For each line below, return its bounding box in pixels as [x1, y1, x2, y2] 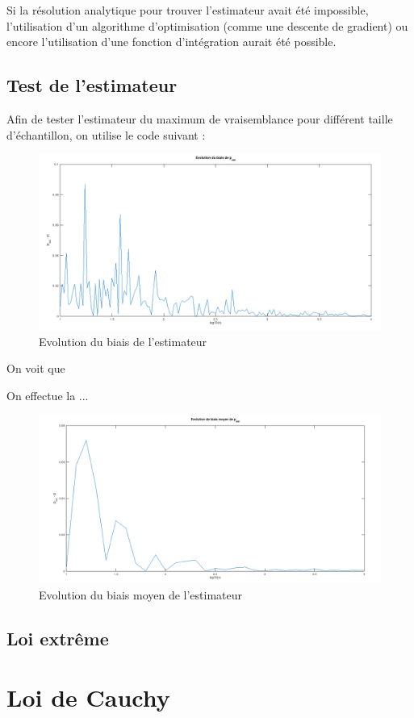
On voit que [6, 360, 65, 377]
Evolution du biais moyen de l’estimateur [39, 586, 243, 603]
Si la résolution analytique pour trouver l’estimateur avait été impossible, [6, 2, 369, 18]
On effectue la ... [6, 386, 89, 403]
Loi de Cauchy [6, 681, 170, 714]
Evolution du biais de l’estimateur [39, 332, 207, 349]
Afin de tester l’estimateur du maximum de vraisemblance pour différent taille [6, 110, 393, 127]
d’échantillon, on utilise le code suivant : [6, 126, 206, 143]
